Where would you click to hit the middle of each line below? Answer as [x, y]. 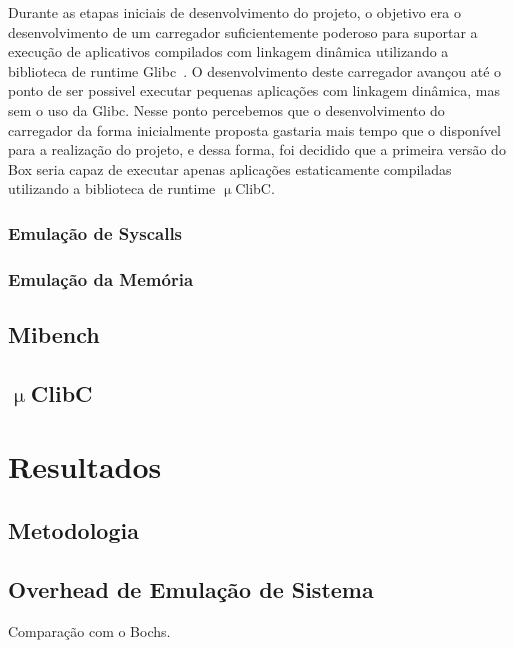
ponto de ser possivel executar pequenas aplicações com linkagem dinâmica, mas [254, 90]
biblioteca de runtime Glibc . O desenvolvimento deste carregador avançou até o [255, 70]
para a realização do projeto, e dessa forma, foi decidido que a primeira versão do [257, 149]
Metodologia [73, 529]
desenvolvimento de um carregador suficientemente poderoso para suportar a [243, 31]
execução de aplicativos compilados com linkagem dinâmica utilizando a [228, 51]
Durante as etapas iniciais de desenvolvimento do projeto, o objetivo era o [234, 12]
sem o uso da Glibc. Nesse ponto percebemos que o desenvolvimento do [226, 109]
